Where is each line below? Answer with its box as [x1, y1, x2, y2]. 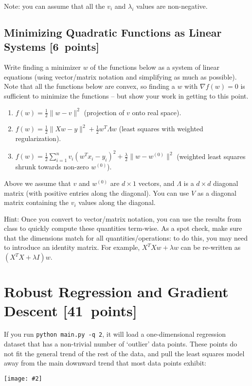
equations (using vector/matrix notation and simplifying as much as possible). [4, 71, 237, 81]
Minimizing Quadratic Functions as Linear [4, 24, 222, 40]
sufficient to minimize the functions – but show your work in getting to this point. [4, 90, 249, 101]
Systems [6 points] [4, 39, 99, 54]
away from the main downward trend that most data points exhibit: [4, 358, 207, 368]
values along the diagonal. [78, 197, 156, 207]
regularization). [15, 133, 61, 143]
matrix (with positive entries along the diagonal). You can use [4, 187, 189, 198]
